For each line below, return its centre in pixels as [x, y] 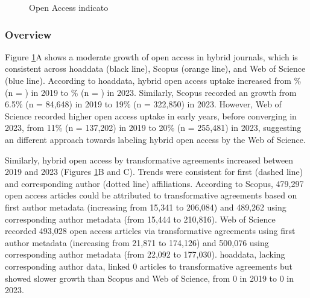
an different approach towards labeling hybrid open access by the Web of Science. [155, 139]
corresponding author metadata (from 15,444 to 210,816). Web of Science [140, 219]
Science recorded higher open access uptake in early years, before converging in [151, 116]
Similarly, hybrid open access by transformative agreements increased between [149, 160]
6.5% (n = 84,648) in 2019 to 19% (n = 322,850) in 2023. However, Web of [143, 104]
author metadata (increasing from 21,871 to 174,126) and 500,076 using [137, 242]
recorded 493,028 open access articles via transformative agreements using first [150, 231]
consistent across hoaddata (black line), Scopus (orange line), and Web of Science [155, 68]
